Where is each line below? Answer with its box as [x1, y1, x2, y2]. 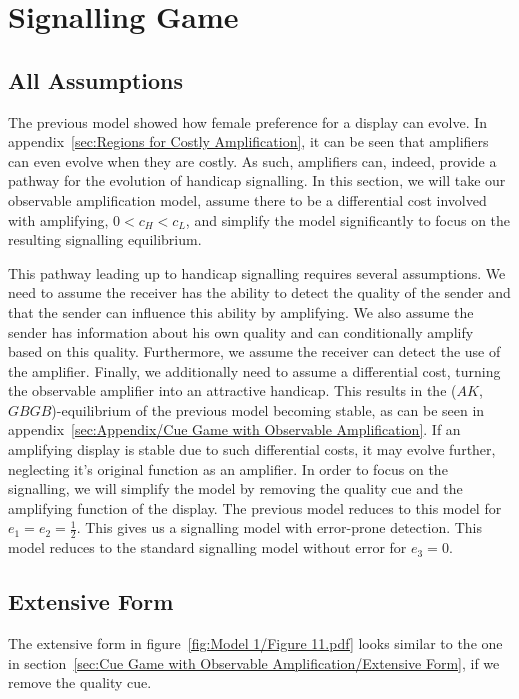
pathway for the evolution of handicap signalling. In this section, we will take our [8, 170, 506, 191]
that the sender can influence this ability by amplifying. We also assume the [8, 301, 474, 322]
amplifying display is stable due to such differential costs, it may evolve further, [8, 439, 496, 460]
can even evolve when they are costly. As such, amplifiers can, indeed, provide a [8, 150, 497, 171]
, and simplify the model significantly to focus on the [185, 209, 511, 230]
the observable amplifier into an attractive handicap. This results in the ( [8, 380, 457, 401]
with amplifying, [8, 209, 109, 230]
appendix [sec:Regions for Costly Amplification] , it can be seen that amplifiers [8, 131, 489, 152]
